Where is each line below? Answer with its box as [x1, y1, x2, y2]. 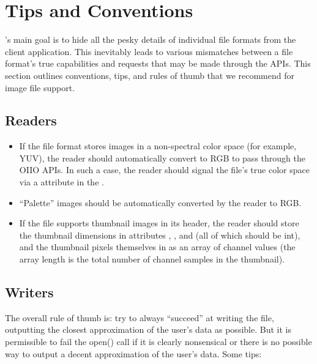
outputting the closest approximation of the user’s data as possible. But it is [5, 323, 291, 336]
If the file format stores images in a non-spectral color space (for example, [19, 139, 297, 152]
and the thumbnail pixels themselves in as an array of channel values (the [19, 240, 296, 253]
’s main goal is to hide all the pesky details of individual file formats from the [5, 33, 296, 46]
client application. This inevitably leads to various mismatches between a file [5, 45, 293, 58]
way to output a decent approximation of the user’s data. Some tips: [5, 347, 262, 360]
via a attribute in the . [19, 176, 104, 188]
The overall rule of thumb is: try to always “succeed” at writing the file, [5, 311, 274, 324]
